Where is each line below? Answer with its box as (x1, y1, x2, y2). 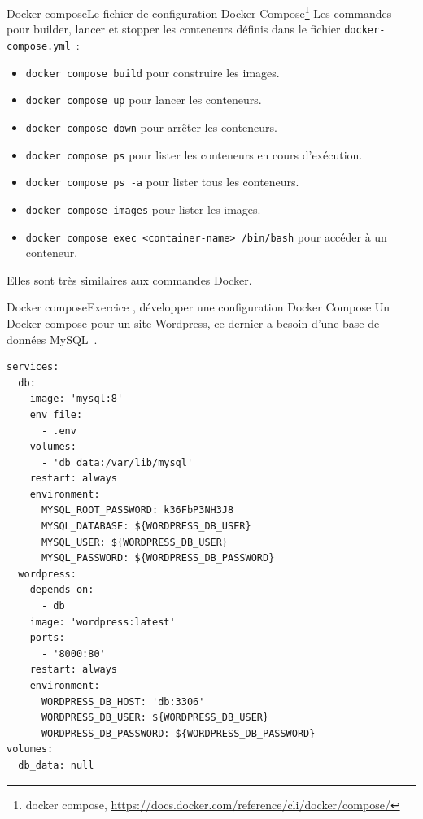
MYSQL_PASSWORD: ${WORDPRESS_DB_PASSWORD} (41, 552, 275, 564)
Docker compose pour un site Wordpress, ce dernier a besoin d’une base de (7, 314, 380, 331)
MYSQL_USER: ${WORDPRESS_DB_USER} (41, 536, 229, 548)
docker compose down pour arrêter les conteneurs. (25, 118, 277, 135)
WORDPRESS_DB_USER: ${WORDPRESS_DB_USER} (41, 712, 269, 724)
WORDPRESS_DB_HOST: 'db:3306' (41, 695, 205, 708)
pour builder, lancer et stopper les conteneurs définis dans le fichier (7, 20, 341, 37)
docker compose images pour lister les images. (25, 200, 261, 217)
